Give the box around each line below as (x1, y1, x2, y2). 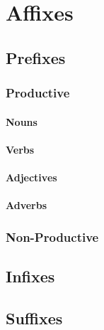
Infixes (6, 265, 55, 287)
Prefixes (6, 46, 66, 68)
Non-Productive (6, 228, 99, 245)
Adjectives (6, 169, 57, 184)
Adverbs (6, 198, 47, 213)
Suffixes (6, 307, 63, 329)
